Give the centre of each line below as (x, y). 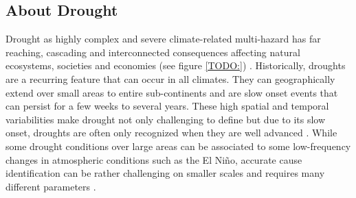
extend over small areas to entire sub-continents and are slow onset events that (172, 92)
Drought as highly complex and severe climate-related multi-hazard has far (163, 39)
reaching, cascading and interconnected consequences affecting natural (153, 52)
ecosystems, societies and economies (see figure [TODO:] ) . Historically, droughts (176, 65)
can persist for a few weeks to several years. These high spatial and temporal (167, 106)
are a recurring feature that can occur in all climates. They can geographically (170, 78)
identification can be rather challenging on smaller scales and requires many (165, 173)
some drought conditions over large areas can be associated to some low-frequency (178, 146)
